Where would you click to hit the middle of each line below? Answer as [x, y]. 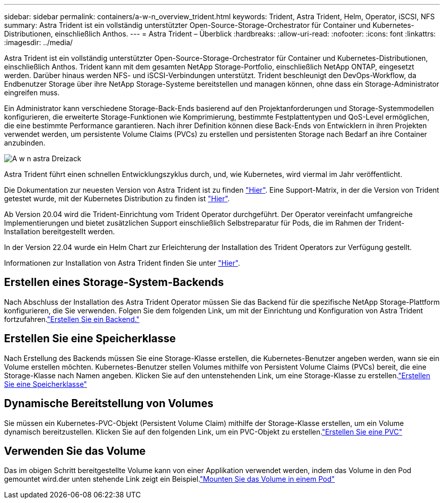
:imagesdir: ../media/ [39, 42]
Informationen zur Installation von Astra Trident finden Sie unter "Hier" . [122, 263]
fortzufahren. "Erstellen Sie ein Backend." [72, 319]
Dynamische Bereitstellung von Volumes [109, 404]
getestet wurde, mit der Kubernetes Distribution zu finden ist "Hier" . [117, 199]
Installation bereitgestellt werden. [60, 231]
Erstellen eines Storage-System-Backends [114, 282]
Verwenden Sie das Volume [75, 451]
